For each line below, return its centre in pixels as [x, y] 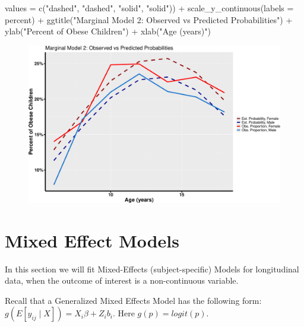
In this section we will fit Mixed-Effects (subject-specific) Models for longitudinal [152, 269]
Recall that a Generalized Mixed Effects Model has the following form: [133, 300]
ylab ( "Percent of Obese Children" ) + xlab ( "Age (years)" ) [108, 31]
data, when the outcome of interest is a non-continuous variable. [122, 280]
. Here [123, 313]
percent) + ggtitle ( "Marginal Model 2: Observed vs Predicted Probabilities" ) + [149, 19]
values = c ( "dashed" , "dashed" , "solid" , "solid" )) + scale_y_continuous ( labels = [149, 8]
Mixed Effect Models [92, 240]
